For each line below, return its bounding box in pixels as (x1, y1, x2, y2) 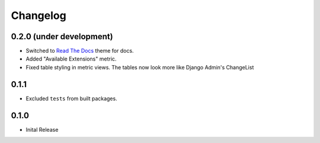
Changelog (11, 9, 66, 22)
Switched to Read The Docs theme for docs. (25, 47, 134, 55)
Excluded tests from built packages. (25, 95, 118, 102)
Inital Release (25, 126, 59, 133)
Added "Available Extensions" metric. (25, 55, 117, 62)
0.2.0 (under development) (11, 31, 113, 42)
